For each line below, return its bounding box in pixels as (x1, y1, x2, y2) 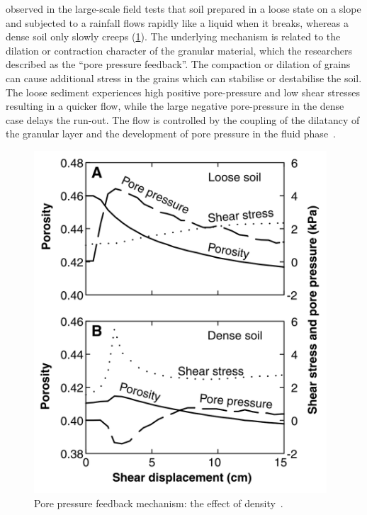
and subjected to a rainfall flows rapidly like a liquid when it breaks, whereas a (6, 15, 349, 30)
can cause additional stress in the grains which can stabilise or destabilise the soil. (6, 70, 362, 85)
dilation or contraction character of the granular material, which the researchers (6, 43, 352, 57)
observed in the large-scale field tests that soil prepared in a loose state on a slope (6, 1, 361, 16)
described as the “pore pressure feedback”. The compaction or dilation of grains (6, 57, 351, 72)
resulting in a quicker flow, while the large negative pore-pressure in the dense (6, 98, 344, 113)
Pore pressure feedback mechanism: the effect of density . (34, 495, 283, 510)
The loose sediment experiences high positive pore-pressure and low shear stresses (6, 84, 360, 99)
